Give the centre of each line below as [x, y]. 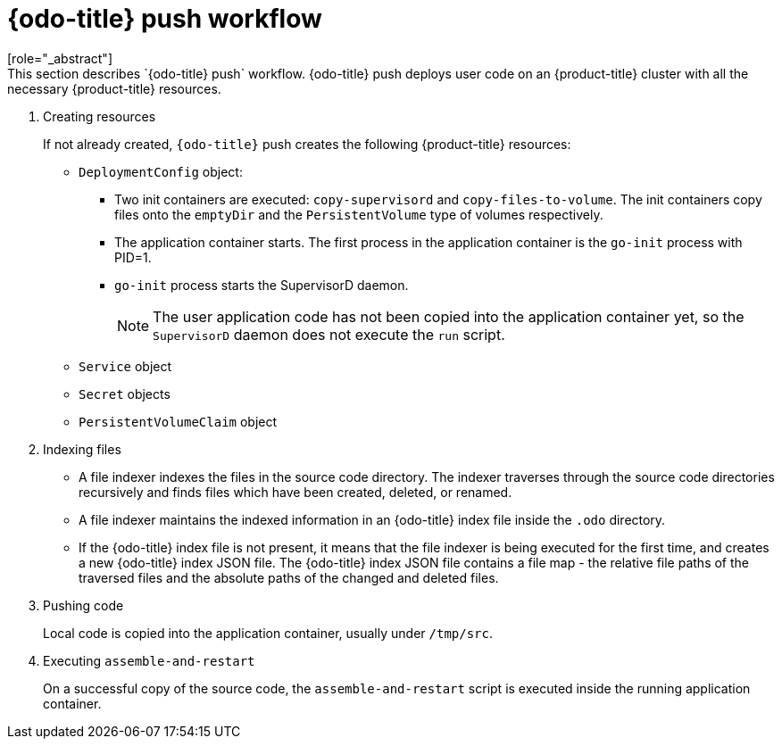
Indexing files [82, 449]
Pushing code [83, 605]
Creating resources [100, 116]
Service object [125, 366]
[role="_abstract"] [60, 58]
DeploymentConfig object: [161, 171]
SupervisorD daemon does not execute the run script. [329, 334]
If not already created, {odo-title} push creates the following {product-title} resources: [307, 144]
